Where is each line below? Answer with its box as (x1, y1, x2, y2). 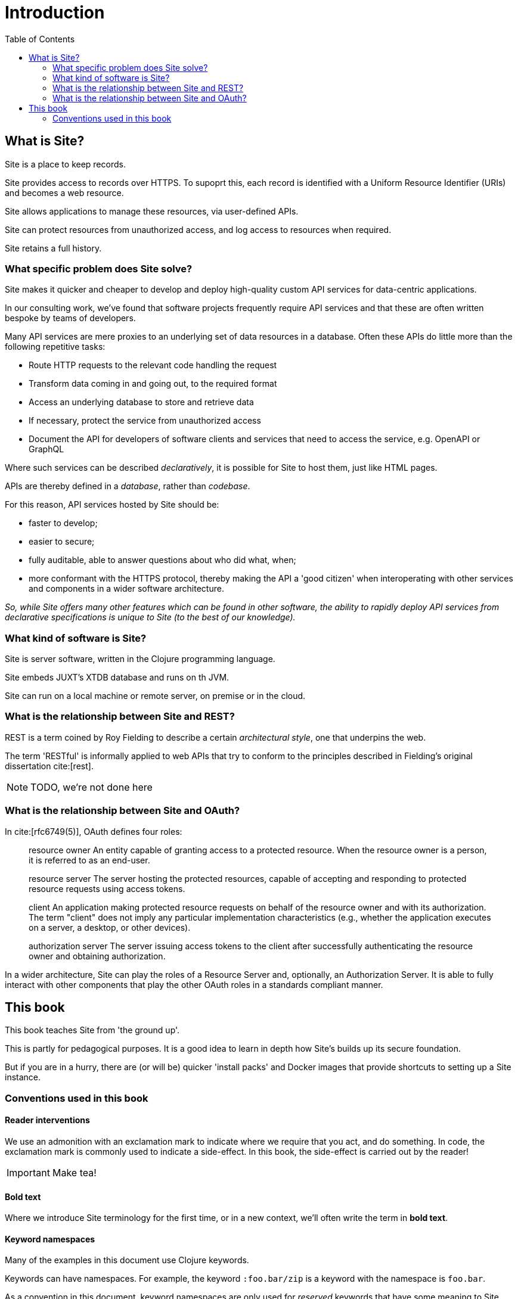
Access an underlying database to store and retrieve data (29, 397, 254, 408)
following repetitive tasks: (5, 341, 106, 352)
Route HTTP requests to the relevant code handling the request (29, 360, 277, 371)
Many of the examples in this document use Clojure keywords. (5, 1255, 249, 1266)
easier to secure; (29, 536, 95, 547)
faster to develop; (29, 518, 98, 529)
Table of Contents (5, 33, 75, 44)
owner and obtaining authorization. (29, 950, 166, 961)
